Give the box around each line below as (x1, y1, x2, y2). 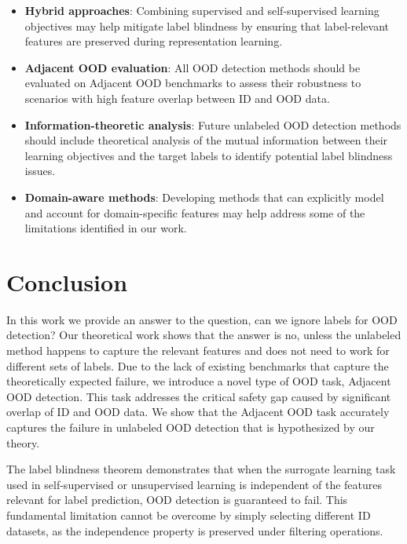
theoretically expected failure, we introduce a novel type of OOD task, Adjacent (6, 373, 391, 389)
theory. (6, 434, 40, 451)
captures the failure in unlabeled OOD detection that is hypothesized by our (6, 419, 375, 435)
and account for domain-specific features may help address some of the (24, 204, 365, 221)
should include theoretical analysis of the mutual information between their (24, 132, 388, 148)
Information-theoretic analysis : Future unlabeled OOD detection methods (24, 116, 401, 133)
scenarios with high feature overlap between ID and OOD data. (24, 89, 330, 106)
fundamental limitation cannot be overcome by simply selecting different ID (6, 506, 371, 523)
